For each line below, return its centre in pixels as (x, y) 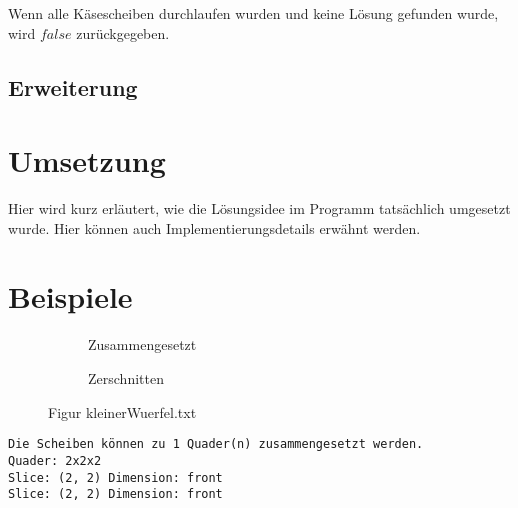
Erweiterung (73, 86)
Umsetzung (87, 160)
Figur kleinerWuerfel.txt (122, 411)
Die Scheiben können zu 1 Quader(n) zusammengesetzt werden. (216, 444)
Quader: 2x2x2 (55, 460)
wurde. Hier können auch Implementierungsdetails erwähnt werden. (214, 227)
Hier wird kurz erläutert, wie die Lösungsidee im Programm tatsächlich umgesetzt (259, 208)
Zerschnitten (126, 378)
